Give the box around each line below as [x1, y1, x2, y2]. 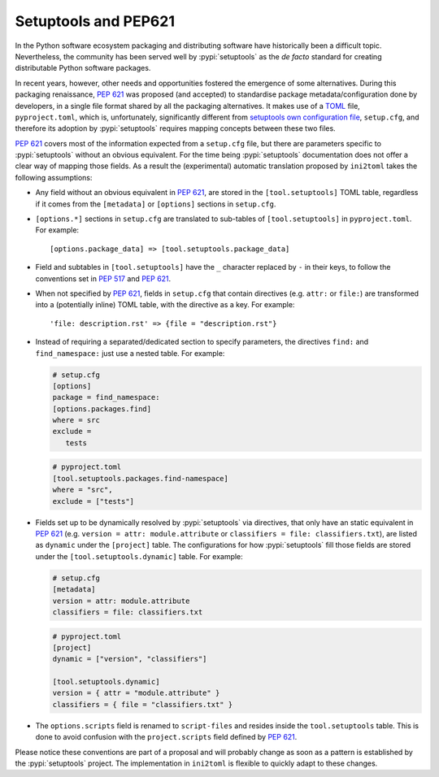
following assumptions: [15, 172, 93, 182]
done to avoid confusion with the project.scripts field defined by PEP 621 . [35, 732, 298, 742]
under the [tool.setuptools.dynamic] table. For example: [35, 551, 243, 561]
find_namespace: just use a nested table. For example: [35, 348, 225, 358]
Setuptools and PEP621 [15, 12, 175, 30]
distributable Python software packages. [15, 63, 151, 73]
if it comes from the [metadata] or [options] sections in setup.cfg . [35, 199, 276, 209]
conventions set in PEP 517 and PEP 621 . [35, 273, 172, 284]
